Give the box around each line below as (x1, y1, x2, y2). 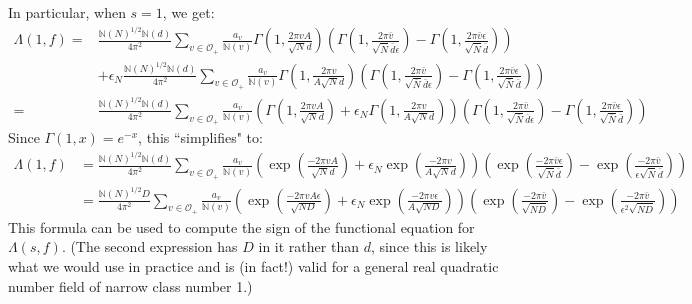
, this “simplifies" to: (138, 126, 263, 147)
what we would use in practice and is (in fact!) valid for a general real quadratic (8, 255, 499, 276)
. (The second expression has (61, 236, 238, 257)
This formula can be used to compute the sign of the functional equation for (8, 216, 475, 237)
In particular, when (8, 2, 126, 22)
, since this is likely (370, 236, 488, 257)
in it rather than (258, 236, 359, 257)
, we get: (162, 2, 215, 22)
